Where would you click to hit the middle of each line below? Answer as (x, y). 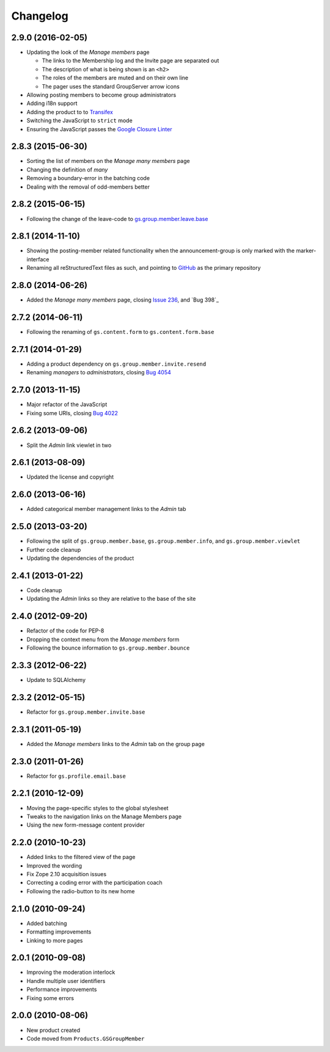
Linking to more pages (55, 940)
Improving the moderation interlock (71, 972)
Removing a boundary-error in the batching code (88, 178)
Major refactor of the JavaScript (67, 404)
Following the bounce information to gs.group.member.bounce (108, 648)
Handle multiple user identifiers (66, 981)
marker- (306, 251)
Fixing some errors (50, 998)
